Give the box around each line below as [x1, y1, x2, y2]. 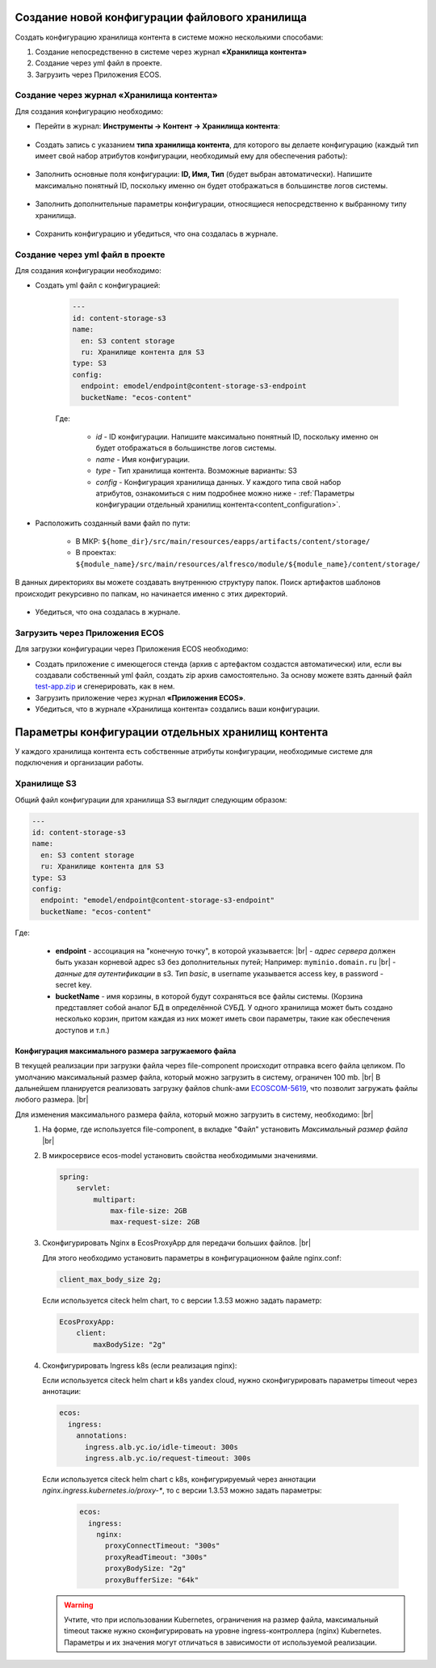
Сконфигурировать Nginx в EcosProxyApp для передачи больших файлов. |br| [42, 1238, 311, 1248]
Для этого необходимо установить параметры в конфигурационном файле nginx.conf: [42, 1253, 342, 1262]
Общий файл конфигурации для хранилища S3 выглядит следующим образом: [15, 794, 287, 804]
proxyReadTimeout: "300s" [105, 1552, 208, 1561]
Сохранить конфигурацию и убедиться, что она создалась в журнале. [35, 229, 279, 238]
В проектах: [75, 548, 117, 558]
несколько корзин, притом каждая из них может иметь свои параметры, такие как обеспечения [55, 1014, 391, 1024]
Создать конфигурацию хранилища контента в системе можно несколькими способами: [15, 32, 324, 42]
